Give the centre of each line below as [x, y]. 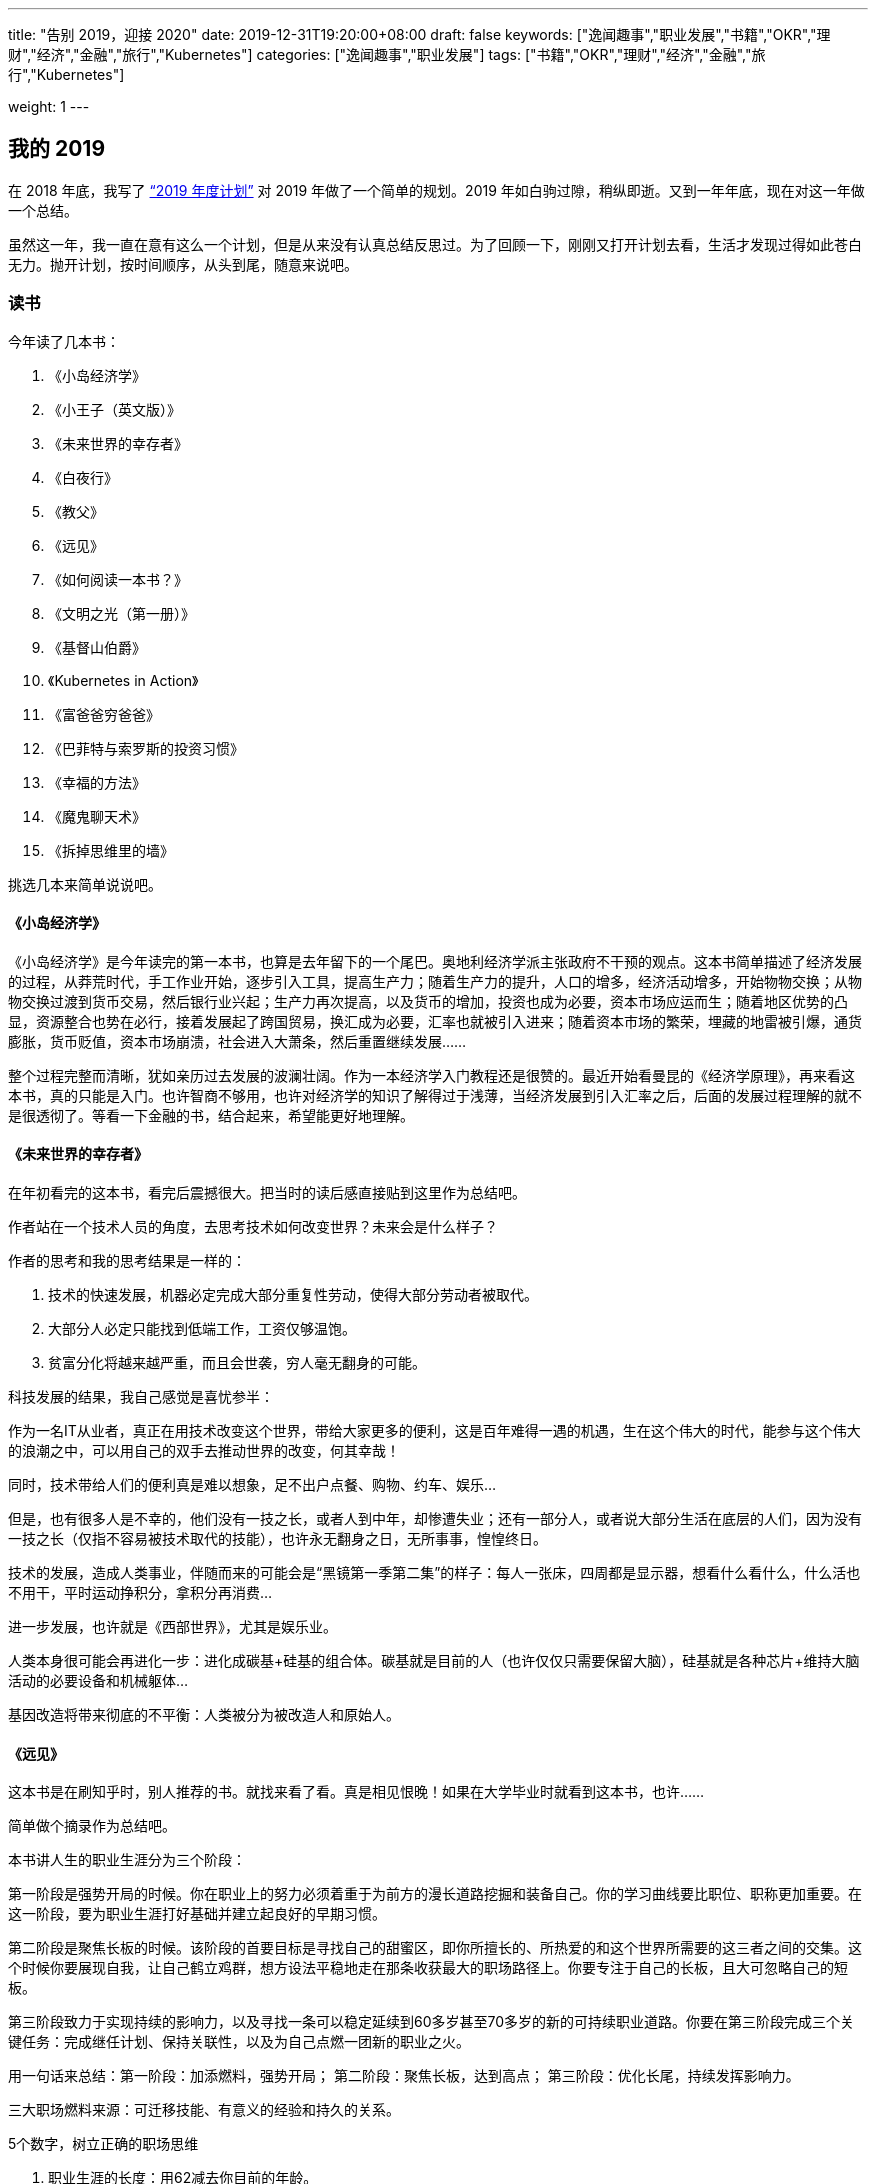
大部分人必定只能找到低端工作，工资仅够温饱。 [202, 1329]
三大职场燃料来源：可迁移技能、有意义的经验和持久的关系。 [204, 2110]
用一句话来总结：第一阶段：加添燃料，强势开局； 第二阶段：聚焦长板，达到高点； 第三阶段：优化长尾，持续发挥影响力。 [404, 2076]
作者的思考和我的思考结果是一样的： [127, 1261]
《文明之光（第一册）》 [121, 613]
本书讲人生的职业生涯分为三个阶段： [127, 1860]
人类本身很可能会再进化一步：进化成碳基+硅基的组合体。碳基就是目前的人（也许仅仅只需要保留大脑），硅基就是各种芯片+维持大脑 [434, 1661]
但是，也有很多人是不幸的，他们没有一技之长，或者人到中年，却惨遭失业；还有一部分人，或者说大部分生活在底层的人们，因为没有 [435, 1519]
